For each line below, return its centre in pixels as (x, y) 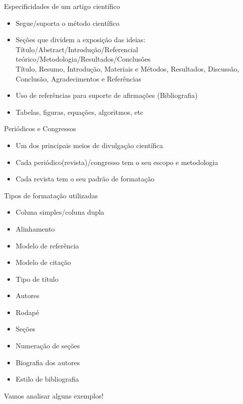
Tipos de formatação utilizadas (51, 195)
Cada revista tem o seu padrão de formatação (85, 179)
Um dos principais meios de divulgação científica (89, 145)
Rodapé (27, 312)
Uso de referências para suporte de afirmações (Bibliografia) (107, 95)
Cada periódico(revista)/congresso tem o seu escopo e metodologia (117, 162)
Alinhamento (35, 228)
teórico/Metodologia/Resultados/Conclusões (83, 59)
